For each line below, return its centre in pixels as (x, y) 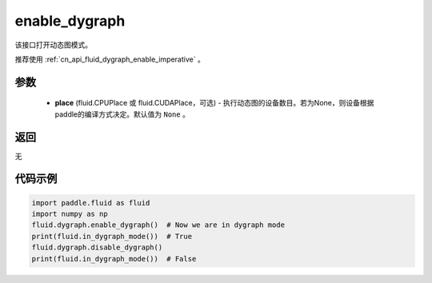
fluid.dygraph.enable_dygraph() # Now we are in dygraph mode (158, 225)
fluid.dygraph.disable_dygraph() (97, 247)
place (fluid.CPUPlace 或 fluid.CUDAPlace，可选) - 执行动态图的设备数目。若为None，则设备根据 (214, 103)
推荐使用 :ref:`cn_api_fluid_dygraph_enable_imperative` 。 (110, 59)
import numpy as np (70, 214)
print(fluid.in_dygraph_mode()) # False (114, 259)
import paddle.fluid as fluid (91, 203)
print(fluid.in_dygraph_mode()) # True (112, 236)
